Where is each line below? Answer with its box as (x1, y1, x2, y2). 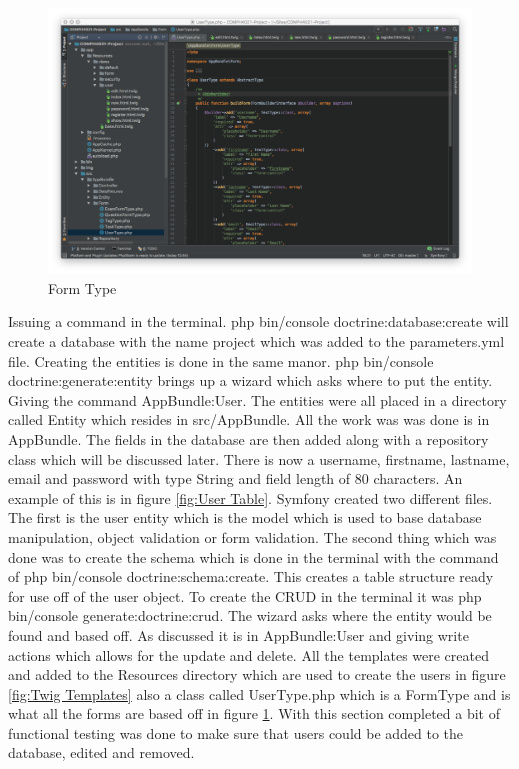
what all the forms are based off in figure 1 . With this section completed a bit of (8, 703, 500, 724)
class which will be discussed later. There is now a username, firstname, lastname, (8, 448, 510, 469)
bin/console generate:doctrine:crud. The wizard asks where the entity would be (8, 605, 492, 626)
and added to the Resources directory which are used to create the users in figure (8, 664, 506, 685)
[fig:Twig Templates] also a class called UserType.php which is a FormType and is (8, 683, 511, 704)
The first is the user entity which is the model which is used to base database (8, 507, 482, 528)
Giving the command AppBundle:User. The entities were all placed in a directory (8, 389, 507, 410)
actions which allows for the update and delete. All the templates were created (8, 644, 489, 665)
